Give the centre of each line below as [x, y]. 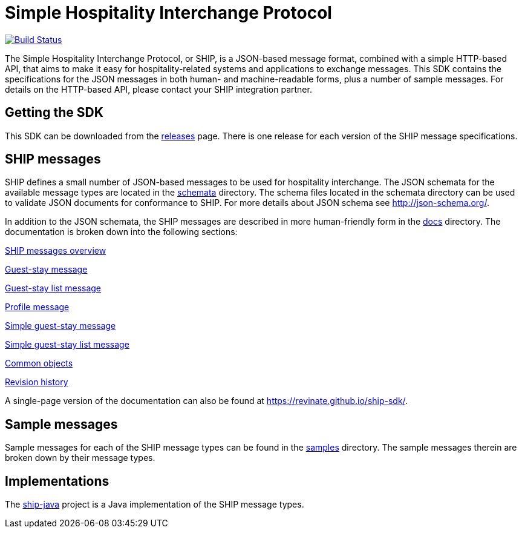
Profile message [37, 307]
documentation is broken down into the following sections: [121, 232]
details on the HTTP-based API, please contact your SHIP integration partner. [158, 89]
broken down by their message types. [80, 458]
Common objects [39, 363]
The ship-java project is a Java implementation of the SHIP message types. [155, 505]
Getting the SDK [54, 113]
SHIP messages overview [56, 251]
